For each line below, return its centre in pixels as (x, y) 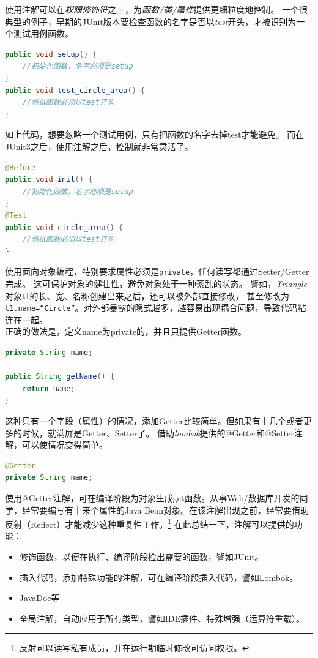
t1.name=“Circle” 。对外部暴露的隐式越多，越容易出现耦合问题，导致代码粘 (156, 308)
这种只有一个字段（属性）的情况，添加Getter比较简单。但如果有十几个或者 (154, 420)
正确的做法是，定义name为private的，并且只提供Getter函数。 (126, 331)
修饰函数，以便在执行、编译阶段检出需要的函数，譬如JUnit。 (141, 556)
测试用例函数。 (43, 33)
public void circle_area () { (64, 227)
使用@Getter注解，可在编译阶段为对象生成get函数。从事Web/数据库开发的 (152, 497)
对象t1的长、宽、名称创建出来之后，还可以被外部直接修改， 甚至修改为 (147, 295)
